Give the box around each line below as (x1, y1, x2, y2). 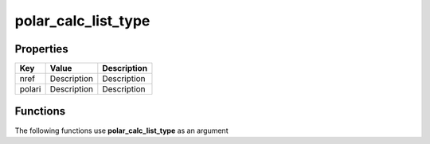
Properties (14, 42, 68, 56)
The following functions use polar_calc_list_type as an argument (14, 126, 229, 135)
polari (19, 84, 41, 95)
